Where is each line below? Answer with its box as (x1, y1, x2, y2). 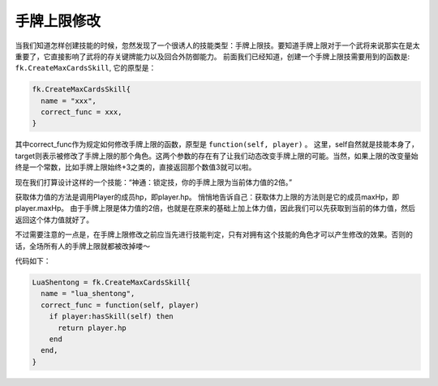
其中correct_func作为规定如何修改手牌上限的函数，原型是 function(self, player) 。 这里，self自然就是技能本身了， (15, 139, 419, 149)
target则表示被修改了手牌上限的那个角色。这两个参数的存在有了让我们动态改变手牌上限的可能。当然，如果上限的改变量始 (15, 151, 419, 161)
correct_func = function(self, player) (41, 300, 200, 310)
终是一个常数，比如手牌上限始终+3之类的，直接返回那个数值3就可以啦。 (15, 162, 256, 172)
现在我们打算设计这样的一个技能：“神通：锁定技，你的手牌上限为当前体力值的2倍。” (15, 177, 292, 187)
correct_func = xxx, (41, 108, 122, 117)
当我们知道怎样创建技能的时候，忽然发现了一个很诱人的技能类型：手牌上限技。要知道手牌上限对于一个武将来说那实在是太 (15, 41, 420, 50)
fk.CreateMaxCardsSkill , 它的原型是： (15, 63, 157, 73)
